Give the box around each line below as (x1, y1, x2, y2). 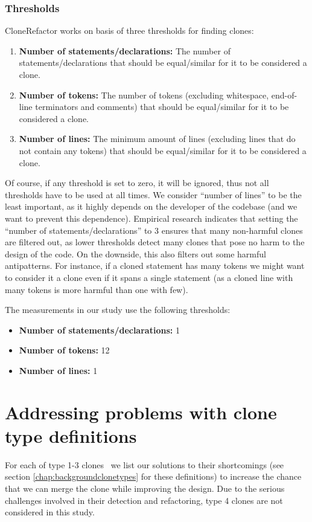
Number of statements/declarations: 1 (19, 323, 180, 336)
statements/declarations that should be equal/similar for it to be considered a (19, 56, 307, 69)
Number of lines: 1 (19, 364, 98, 376)
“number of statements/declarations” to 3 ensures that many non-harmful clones (5, 224, 303, 236)
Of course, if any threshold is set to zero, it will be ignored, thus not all (5, 176, 269, 189)
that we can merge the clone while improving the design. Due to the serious (5, 482, 285, 494)
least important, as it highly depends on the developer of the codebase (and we (5, 200, 298, 213)
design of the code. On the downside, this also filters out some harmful (5, 247, 266, 260)
